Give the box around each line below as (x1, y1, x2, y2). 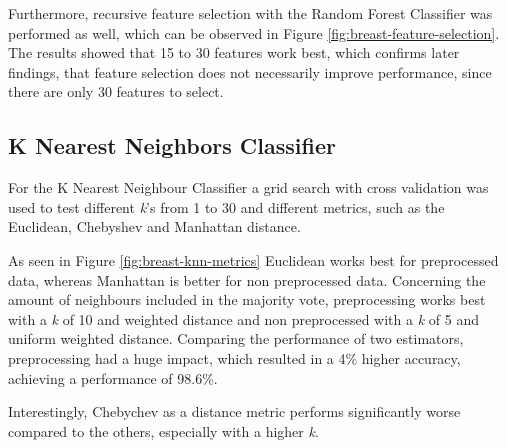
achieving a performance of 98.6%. (8, 367, 218, 388)
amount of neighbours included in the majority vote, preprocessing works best (8, 289, 486, 310)
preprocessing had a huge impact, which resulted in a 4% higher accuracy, (8, 347, 461, 368)
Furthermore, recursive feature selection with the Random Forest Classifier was (8, 3, 493, 23)
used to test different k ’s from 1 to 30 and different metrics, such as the (8, 196, 445, 217)
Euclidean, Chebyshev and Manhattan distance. (8, 216, 301, 237)
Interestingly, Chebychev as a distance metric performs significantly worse (8, 401, 461, 422)
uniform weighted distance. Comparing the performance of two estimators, (8, 328, 464, 349)
